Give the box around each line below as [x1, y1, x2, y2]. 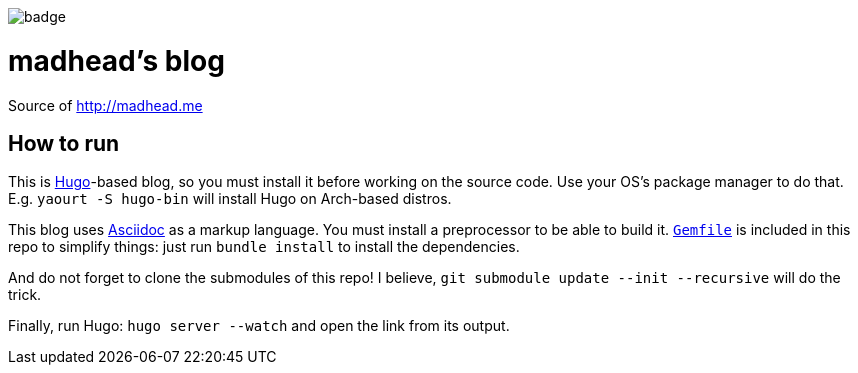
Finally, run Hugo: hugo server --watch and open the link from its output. [8, 317, 510, 335]
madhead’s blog [8, 43, 225, 78]
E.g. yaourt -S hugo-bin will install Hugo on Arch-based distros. [8, 190, 452, 208]
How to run [8, 130, 120, 156]
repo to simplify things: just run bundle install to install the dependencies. [8, 238, 520, 256]
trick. [8, 286, 42, 304]
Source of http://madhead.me [8, 96, 203, 114]
